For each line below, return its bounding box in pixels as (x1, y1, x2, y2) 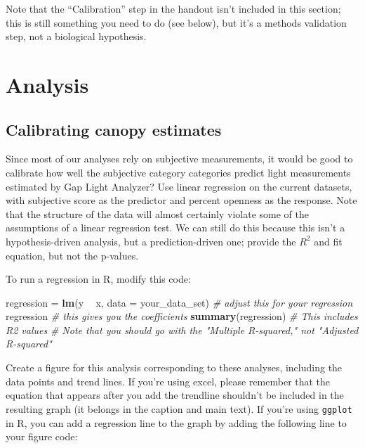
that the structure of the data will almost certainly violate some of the (6, 206, 309, 221)
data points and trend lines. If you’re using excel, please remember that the (6, 373, 331, 388)
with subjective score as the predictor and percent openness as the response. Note (6, 193, 357, 207)
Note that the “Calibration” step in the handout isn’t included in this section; (6, 1, 341, 15)
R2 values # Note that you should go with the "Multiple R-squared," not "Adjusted (6, 322, 359, 337)
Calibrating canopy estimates (6, 118, 222, 140)
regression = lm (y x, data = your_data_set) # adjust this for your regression (6, 295, 353, 309)
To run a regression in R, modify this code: (6, 271, 191, 286)
